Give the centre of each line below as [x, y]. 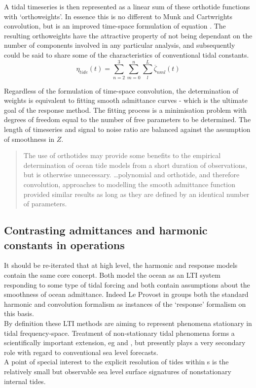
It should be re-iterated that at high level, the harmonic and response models [121, 265]
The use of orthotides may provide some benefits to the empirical [122, 155]
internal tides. [25, 381]
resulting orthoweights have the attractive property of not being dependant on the [128, 35]
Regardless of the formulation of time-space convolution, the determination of [121, 90]
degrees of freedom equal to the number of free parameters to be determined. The [128, 119]
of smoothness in [29, 139]
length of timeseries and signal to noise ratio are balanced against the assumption [127, 129]
